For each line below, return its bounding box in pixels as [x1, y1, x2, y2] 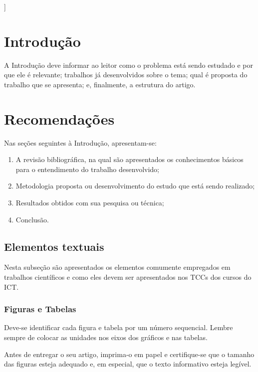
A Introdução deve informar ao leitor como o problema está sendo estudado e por [4, 59, 253, 70]
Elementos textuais [4, 238, 104, 254]
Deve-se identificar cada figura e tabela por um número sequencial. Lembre [4, 322, 233, 333]
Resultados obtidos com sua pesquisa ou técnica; [15, 197, 164, 207]
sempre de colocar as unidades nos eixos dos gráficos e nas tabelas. [4, 332, 208, 342]
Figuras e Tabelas [4, 303, 76, 315]
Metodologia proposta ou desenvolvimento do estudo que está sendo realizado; [15, 181, 255, 191]
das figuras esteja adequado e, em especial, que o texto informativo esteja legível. [4, 359, 252, 369]
